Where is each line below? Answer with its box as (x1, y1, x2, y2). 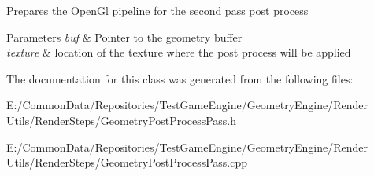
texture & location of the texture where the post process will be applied (6, 44, 351, 60)
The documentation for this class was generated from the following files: (6, 70, 354, 86)
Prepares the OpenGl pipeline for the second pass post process (6, 2, 309, 18)
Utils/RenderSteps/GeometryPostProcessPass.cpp (6, 154, 248, 170)
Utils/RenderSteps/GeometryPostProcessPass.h (6, 112, 237, 128)
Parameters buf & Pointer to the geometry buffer (6, 28, 243, 45)
